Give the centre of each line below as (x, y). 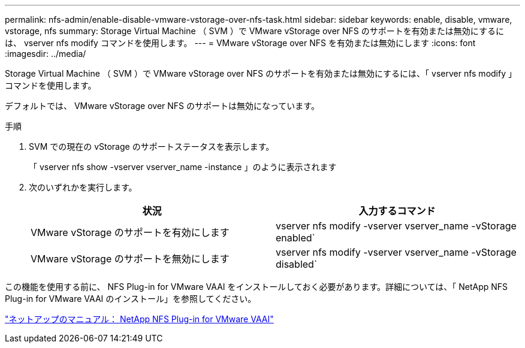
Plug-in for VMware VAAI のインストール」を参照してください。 (131, 299)
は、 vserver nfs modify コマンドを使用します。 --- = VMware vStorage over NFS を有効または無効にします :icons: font (240, 43)
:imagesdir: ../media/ (46, 54)
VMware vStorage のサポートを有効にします (130, 232)
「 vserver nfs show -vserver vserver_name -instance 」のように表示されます (183, 167)
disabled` (297, 264)
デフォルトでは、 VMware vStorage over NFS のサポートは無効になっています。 (162, 106)
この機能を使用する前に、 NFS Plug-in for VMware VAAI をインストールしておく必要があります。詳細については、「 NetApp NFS (257, 287)
